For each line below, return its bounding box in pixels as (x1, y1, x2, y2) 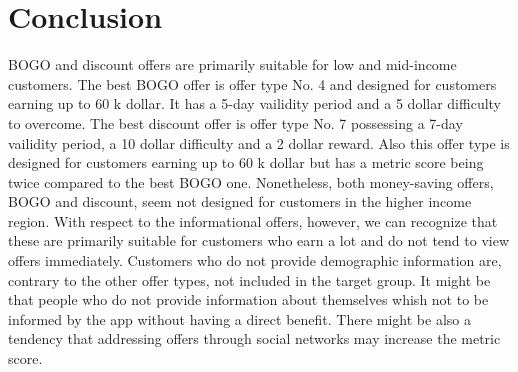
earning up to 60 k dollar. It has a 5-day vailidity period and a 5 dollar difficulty (8, 93, 502, 114)
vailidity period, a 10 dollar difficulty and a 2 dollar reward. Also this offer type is (8, 132, 510, 153)
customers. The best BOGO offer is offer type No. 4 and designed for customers (8, 73, 497, 94)
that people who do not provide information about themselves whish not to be (8, 289, 489, 310)
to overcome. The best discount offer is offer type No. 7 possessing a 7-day (8, 112, 463, 133)
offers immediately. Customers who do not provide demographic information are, (8, 250, 502, 271)
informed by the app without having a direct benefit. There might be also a (8, 308, 471, 329)
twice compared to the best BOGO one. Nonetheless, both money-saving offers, (8, 171, 494, 192)
